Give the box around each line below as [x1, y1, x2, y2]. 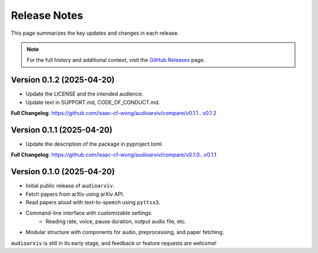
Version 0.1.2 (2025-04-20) [11, 75, 115, 85]
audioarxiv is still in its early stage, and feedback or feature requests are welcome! [11, 239, 217, 247]
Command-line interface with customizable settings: [25, 209, 153, 216]
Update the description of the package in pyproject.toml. [25, 140, 163, 147]
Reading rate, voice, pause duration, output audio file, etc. [45, 218, 187, 225]
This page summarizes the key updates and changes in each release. [11, 29, 179, 37]
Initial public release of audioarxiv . [25, 182, 115, 189]
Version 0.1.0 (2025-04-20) [11, 167, 115, 177]
